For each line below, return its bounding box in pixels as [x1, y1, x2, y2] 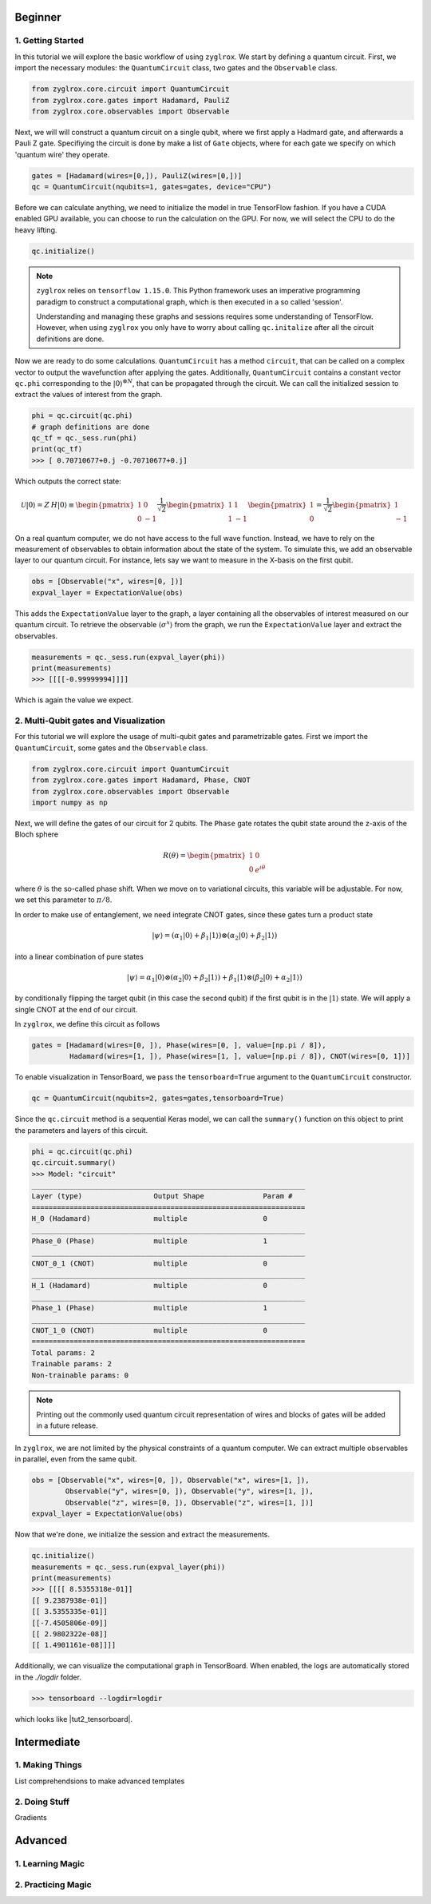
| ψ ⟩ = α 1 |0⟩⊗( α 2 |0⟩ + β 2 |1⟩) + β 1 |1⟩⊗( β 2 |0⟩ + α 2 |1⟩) [126, 972, 302, 984]
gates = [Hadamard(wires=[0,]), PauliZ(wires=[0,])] [31, 171, 243, 180]
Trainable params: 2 [31, 1359, 112, 1369]
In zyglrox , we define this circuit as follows [14, 1020, 160, 1029]
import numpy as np [31, 797, 108, 807]
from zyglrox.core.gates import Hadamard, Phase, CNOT [31, 776, 251, 785]
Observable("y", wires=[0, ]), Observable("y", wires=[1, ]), [65, 1487, 314, 1496]
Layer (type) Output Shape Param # [31, 1191, 293, 1201]
